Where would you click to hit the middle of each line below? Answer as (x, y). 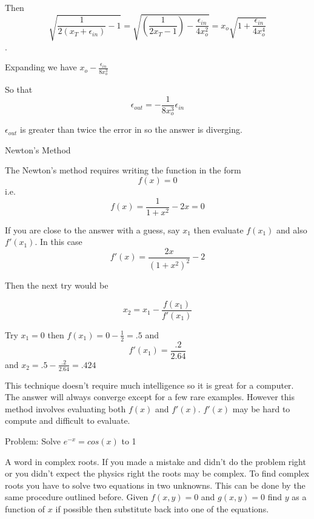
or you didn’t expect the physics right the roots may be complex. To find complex (157, 473)
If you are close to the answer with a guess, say (92, 229)
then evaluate (219, 229)
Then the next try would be (57, 285)
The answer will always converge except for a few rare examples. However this (150, 397)
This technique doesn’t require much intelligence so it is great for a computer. (149, 385)
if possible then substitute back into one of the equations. (162, 509)
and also (292, 229)
